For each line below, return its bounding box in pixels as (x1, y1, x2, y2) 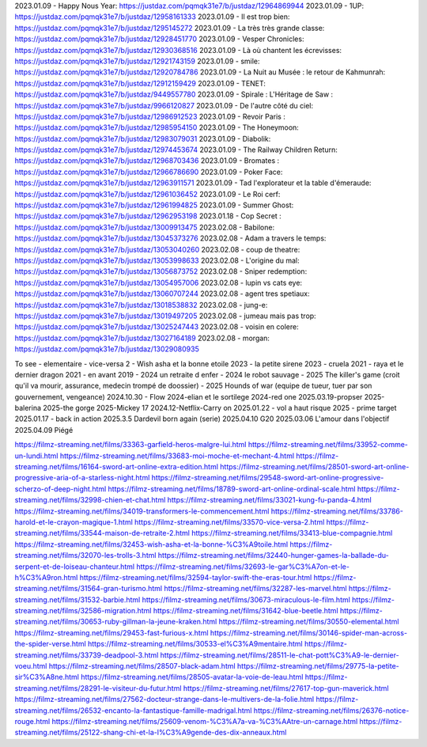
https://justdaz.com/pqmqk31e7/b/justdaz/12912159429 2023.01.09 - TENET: (14, 78, 266, 88)
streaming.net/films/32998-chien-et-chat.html (14, 495, 166, 505)
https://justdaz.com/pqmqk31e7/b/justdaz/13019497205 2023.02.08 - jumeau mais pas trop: (14, 311, 316, 320)
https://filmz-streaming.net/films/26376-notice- (253, 705, 410, 715)
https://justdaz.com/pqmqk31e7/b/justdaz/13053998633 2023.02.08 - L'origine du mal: (14, 256, 300, 265)
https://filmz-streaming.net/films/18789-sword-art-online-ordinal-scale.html (108, 483, 356, 494)
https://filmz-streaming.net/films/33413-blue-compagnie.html (191, 529, 393, 538)
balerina (14, 404, 42, 413)
